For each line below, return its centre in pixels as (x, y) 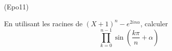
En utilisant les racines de (43, 23)
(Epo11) (16, 6)
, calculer (154, 23)
